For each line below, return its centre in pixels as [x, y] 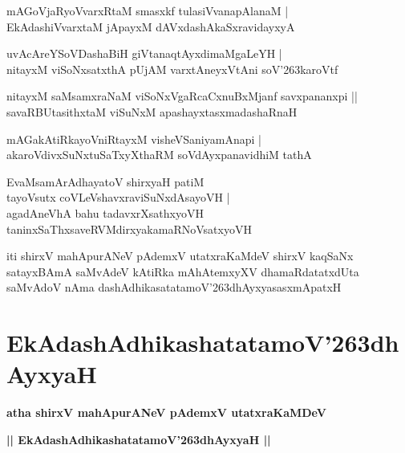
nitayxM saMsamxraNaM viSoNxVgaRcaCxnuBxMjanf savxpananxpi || [182, 96]
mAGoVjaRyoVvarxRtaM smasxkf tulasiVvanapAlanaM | [148, 10]
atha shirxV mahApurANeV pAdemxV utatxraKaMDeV [166, 412]
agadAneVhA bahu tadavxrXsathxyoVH [105, 212]
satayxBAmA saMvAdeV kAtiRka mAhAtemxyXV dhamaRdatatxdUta [183, 271]
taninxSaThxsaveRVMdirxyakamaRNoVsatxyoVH [129, 229]
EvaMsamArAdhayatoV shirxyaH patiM [105, 181]
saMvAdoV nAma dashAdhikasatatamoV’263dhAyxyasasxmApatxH [174, 287]
